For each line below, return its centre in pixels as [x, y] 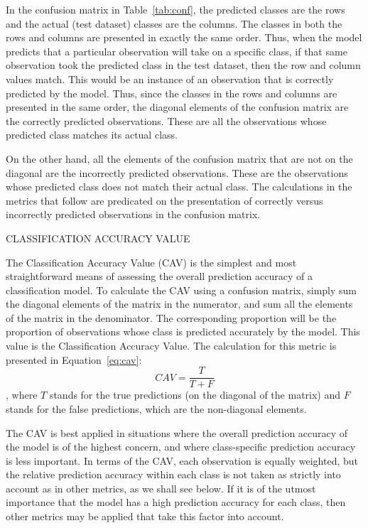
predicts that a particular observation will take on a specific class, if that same [177, 51]
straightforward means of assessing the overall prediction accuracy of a [159, 276]
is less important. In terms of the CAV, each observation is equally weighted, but [182, 460]
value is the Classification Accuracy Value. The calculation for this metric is [171, 346]
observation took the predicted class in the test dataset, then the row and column [183, 65]
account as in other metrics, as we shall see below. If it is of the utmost [161, 488]
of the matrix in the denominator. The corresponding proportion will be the [171, 317]
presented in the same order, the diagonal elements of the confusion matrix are [177, 107]
